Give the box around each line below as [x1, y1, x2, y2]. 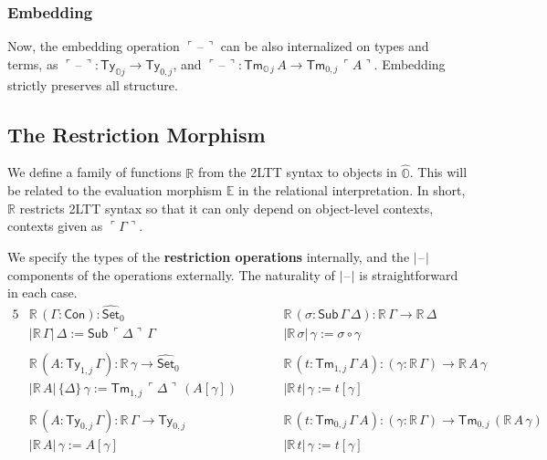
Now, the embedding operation [7, 37, 180, 56]
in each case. [7, 283, 78, 302]
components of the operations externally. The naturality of [7, 265, 335, 284]
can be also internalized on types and [220, 37, 429, 56]
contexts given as [7, 216, 103, 235]
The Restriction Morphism [7, 120, 266, 148]
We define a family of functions [7, 162, 182, 182]
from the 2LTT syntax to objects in [197, 162, 397, 182]
